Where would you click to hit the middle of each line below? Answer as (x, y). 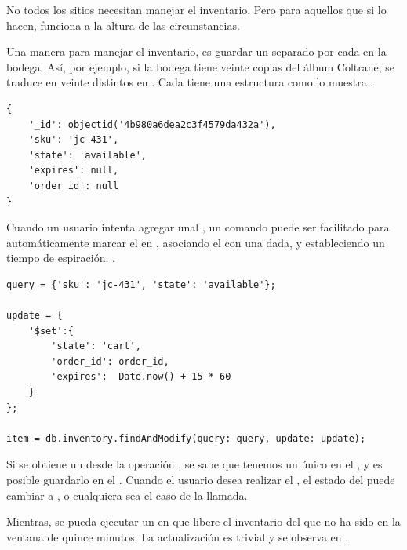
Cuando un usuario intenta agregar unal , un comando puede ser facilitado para (198, 227)
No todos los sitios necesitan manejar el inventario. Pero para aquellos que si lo (196, 9)
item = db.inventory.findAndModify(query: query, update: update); (186, 438)
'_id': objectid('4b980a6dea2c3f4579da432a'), (152, 124)
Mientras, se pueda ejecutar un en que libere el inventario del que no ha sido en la (203, 521)
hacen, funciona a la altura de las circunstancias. (123, 25)
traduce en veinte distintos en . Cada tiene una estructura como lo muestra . (190, 82)
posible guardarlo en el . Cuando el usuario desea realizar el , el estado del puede (201, 480)
